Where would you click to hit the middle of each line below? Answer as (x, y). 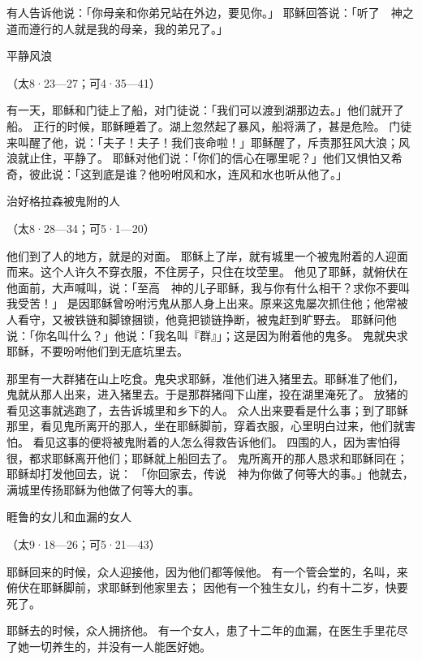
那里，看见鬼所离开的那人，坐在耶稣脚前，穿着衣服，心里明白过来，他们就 (205, 426)
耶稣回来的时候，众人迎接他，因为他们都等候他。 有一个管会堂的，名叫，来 (207, 571)
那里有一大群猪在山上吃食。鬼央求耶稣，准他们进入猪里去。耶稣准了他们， (205, 378)
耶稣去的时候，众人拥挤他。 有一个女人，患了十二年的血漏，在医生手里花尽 (207, 630)
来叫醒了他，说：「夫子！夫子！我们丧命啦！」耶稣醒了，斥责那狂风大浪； (202, 142)
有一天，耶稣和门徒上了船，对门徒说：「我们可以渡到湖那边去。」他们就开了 (205, 110)
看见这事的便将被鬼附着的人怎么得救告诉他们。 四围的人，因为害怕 (211, 442)
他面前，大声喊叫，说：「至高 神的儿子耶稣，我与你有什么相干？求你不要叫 (208, 287)
